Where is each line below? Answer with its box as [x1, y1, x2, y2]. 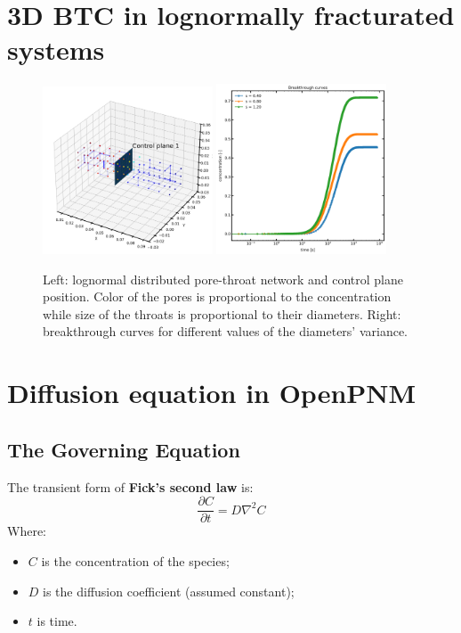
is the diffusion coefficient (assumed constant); [43, 581, 295, 600]
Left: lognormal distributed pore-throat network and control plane [43, 269, 404, 288]
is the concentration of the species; [41, 551, 230, 570]
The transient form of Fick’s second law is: [7, 477, 254, 496]
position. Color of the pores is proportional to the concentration [43, 287, 392, 306]
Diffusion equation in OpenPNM [7, 374, 417, 411]
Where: [7, 522, 46, 540]
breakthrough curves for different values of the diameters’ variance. [43, 322, 408, 341]
